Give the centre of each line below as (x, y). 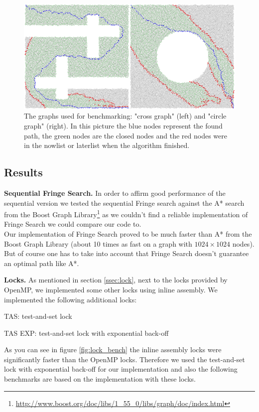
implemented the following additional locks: (70, 299)
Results (23, 172)
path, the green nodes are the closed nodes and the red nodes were (126, 135)
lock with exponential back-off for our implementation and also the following (121, 369)
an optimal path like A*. (42, 263)
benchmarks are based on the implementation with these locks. (100, 379)
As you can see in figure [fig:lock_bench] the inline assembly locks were (113, 349)
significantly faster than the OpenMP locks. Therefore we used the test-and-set (125, 359)
